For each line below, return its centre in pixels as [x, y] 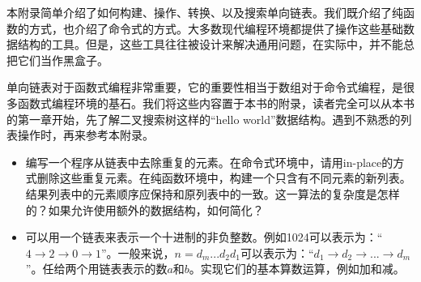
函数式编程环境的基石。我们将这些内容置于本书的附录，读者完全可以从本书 [216, 103]
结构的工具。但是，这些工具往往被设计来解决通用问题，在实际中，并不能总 [216, 44]
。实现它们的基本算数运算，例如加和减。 [297, 269]
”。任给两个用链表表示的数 [96, 269]
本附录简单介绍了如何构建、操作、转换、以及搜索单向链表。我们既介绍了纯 [205, 12]
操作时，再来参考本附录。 [85, 135]
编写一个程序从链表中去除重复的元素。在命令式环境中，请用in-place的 [209, 162]
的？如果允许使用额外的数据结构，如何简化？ [145, 209]
